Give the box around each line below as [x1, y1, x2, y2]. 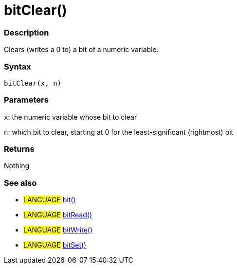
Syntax [4, 61, 31, 71]
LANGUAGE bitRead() [23, 211, 92, 219]
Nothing [4, 161, 30, 170]
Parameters [4, 95, 49, 105]
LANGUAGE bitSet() [23, 241, 87, 250]
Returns [4, 144, 35, 154]
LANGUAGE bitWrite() [23, 226, 93, 234]
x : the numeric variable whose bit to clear [4, 112, 137, 121]
